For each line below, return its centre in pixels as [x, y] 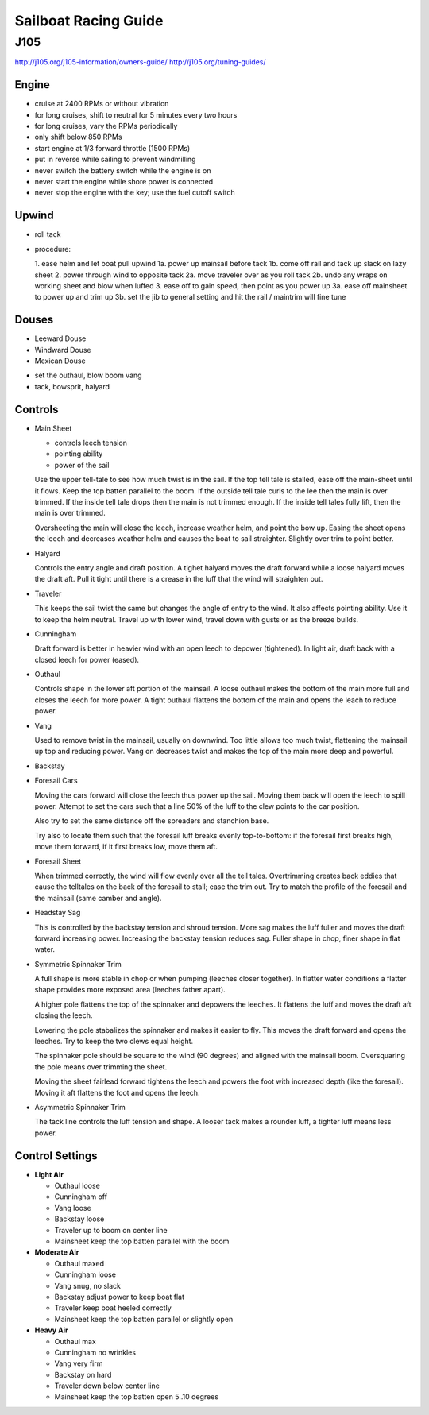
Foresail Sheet [58, 861]
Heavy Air [51, 1330]
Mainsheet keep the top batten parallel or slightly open [144, 1319]
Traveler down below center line [107, 1386]
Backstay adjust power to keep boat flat [119, 1297]
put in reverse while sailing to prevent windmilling [115, 160]
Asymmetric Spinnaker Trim [80, 1107]
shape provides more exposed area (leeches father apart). [130, 990]
